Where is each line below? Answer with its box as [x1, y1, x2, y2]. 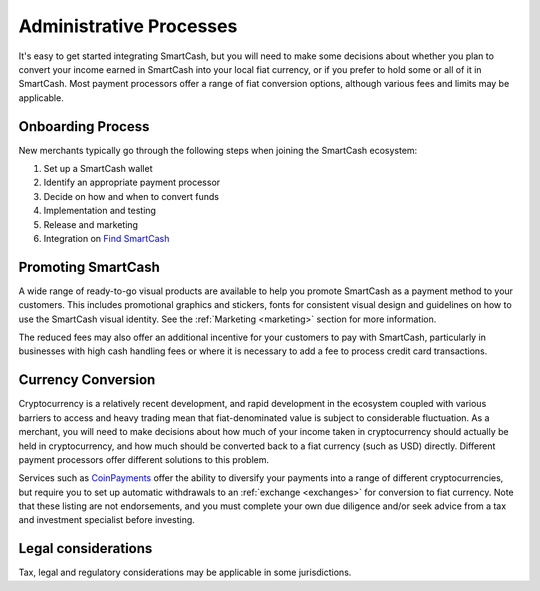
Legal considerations [18, 540, 153, 557]
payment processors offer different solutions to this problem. [18, 453, 270, 465]
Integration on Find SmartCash [43, 232, 170, 244]
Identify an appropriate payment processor [43, 176, 221, 189]
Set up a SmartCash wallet [43, 163, 153, 175]
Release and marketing [43, 218, 139, 230]
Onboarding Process [18, 118, 150, 135]
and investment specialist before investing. [18, 514, 195, 526]
